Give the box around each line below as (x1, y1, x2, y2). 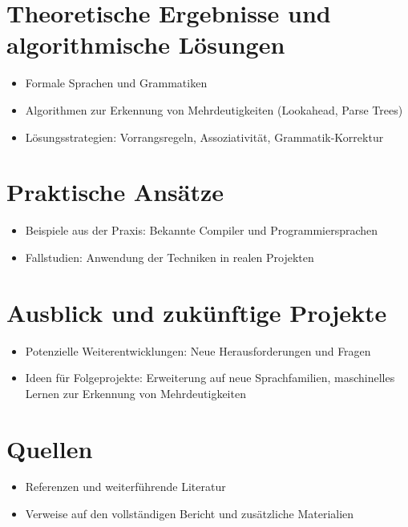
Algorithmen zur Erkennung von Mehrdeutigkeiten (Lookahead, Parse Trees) (25, 101, 403, 118)
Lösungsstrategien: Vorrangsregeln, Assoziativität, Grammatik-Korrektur (25, 128, 384, 145)
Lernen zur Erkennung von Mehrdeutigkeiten (25, 384, 246, 401)
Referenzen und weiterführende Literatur (25, 478, 226, 495)
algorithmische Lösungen (6, 28, 285, 61)
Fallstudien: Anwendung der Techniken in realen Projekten (25, 248, 314, 265)
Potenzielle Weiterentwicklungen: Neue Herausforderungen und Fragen (25, 342, 371, 359)
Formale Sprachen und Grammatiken (25, 74, 208, 91)
